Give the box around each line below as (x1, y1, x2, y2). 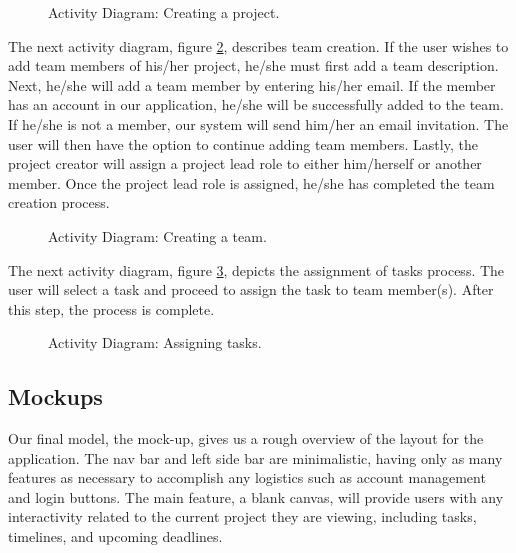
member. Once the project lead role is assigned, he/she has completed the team (8, 172, 495, 193)
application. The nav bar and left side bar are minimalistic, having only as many (8, 447, 503, 468)
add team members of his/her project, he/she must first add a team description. (8, 55, 499, 76)
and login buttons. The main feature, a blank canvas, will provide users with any (8, 486, 504, 507)
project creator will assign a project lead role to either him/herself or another (8, 153, 482, 174)
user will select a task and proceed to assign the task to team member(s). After (8, 279, 494, 300)
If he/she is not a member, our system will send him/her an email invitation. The (8, 113, 509, 134)
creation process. (8, 192, 110, 213)
